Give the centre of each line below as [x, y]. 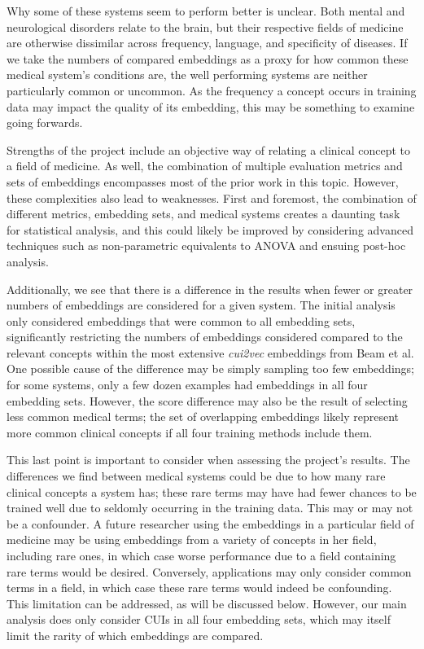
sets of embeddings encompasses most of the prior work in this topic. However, [203, 181]
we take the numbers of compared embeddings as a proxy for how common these [208, 58]
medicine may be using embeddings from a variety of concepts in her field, [192, 539]
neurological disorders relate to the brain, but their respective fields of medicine [205, 26]
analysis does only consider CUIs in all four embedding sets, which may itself [199, 619]
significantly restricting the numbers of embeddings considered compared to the [205, 337]
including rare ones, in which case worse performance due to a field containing [201, 555]
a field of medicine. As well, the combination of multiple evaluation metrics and [205, 166]
